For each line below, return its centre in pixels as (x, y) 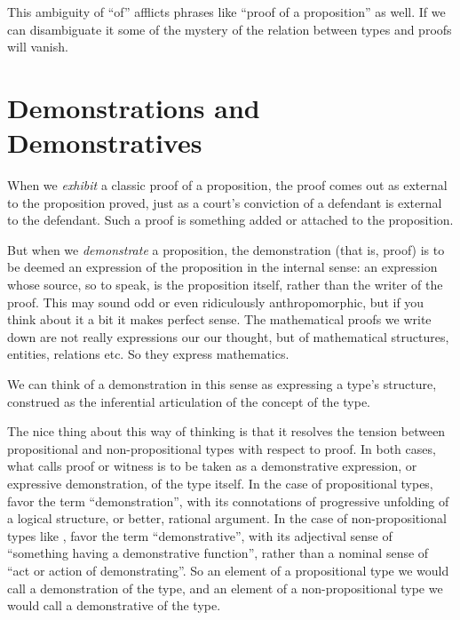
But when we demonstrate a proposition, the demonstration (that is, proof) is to (226, 249)
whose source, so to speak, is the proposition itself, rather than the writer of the (225, 285)
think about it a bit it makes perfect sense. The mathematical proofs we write (219, 319)
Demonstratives (105, 143)
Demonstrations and (134, 107)
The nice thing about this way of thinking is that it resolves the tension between (226, 431)
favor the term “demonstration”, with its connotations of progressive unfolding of (228, 501)
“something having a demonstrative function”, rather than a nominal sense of (218, 553)
